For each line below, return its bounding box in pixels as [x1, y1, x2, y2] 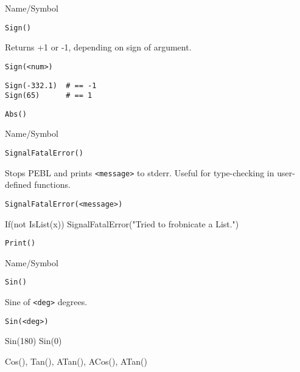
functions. [34, 178, 71, 191]
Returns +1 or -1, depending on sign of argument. [5, 41, 192, 53]
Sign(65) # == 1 [5, 91, 92, 100]
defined [5, 178, 32, 191]
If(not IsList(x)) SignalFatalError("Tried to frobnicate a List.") [5, 217, 239, 230]
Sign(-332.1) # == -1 [5, 81, 97, 90]
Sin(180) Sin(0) [5, 334, 62, 347]
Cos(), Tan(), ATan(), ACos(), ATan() [5, 355, 147, 368]
